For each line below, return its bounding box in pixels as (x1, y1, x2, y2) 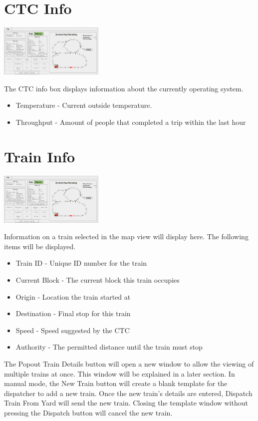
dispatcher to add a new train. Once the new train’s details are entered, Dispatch (4, 388, 253, 398)
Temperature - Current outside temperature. (15, 100, 152, 110)
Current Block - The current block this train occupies (15, 275, 180, 285)
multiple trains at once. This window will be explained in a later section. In (4, 368, 235, 379)
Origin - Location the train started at (15, 291, 131, 302)
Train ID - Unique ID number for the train (15, 258, 147, 268)
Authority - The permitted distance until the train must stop (15, 342, 203, 352)
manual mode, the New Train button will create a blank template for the (4, 378, 228, 389)
